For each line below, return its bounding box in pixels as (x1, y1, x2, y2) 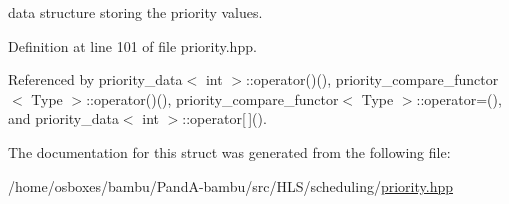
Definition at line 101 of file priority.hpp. (8, 35, 257, 56)
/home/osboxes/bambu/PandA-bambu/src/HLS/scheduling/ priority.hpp (8, 175, 454, 196)
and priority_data (8, 108, 119, 129)
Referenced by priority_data (8, 69, 183, 90)
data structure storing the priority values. (8, 2, 263, 22)
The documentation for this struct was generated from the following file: (8, 141, 451, 162)
